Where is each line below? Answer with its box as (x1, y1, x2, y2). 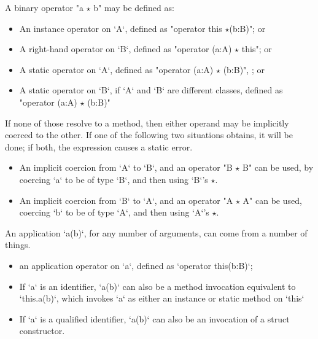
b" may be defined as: (93, 1, 174, 14)
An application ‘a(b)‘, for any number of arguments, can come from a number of (5, 226, 308, 239)
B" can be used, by (242, 161, 314, 174)
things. (5, 238, 31, 251)
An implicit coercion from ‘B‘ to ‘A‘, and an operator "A (19, 193, 233, 206)
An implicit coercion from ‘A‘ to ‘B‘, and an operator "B (19, 161, 233, 174)
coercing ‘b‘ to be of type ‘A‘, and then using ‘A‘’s (19, 206, 209, 219)
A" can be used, (242, 193, 302, 206)
